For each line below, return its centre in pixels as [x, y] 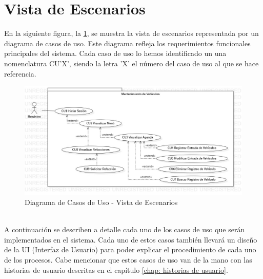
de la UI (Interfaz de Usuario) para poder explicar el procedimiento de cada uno [130, 249]
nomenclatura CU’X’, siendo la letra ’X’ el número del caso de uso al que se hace [131, 63]
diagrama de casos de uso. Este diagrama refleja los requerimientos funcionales [127, 43]
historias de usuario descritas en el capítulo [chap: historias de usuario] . [116, 269]
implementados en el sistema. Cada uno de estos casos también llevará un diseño [131, 239]
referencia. [20, 73]
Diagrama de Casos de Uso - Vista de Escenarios [101, 202]
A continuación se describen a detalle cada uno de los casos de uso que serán [125, 229]
